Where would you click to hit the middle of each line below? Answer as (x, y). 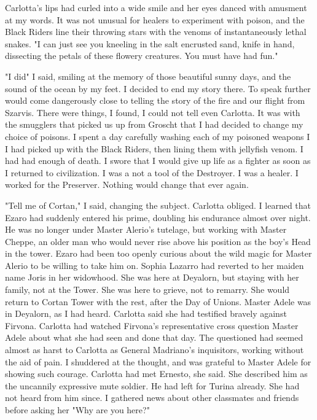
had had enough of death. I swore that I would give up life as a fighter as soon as (158, 161)
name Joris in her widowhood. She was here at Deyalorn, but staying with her (152, 277)
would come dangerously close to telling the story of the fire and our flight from (155, 100)
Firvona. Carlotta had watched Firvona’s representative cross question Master (152, 325)
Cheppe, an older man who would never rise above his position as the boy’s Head (158, 241)
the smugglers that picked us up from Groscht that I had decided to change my (154, 124)
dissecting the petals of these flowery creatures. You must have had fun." (142, 56)
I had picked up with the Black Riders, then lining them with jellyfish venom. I (154, 148)
